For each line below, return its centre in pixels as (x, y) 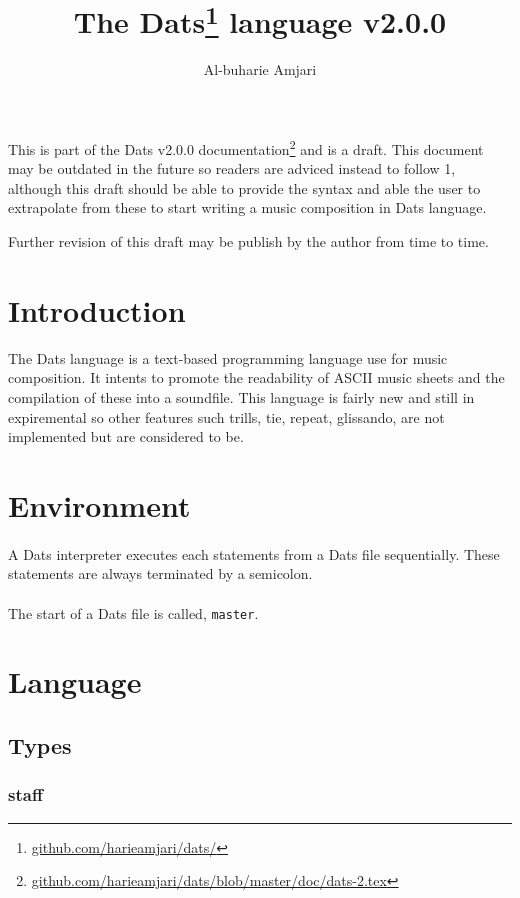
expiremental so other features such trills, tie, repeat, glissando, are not (226, 416)
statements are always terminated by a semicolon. (160, 573)
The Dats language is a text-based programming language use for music (228, 357)
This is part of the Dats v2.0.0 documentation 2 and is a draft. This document (246, 147)
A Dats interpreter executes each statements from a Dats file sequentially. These (254, 553)
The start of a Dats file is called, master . (133, 612)
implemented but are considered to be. (126, 436)
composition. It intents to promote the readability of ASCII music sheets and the (256, 377)
